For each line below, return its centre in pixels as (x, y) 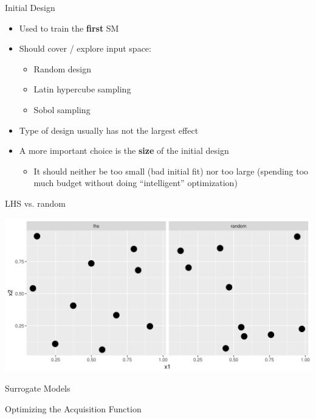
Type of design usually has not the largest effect (109, 130)
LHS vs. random (35, 203)
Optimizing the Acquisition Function (73, 408)
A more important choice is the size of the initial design (124, 151)
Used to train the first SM (69, 28)
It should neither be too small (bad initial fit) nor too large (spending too (171, 171)
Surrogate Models (38, 388)
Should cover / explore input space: (85, 48)
